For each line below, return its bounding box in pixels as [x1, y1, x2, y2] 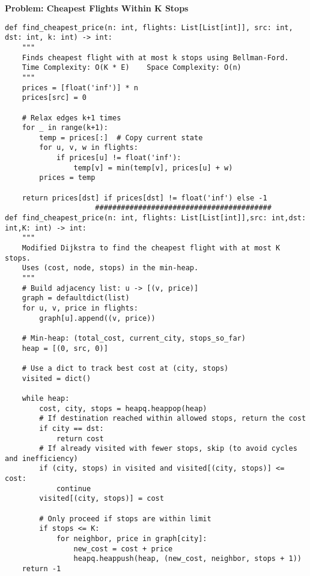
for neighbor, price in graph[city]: [56, 534, 207, 543]
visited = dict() [22, 374, 91, 383]
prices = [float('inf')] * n [22, 83, 138, 92]
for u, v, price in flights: [22, 303, 138, 312]
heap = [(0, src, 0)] [22, 344, 108, 353]
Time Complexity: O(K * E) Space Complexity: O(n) [22, 63, 242, 72]
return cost [56, 434, 104, 443]
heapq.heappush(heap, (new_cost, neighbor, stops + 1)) [73, 554, 302, 563]
